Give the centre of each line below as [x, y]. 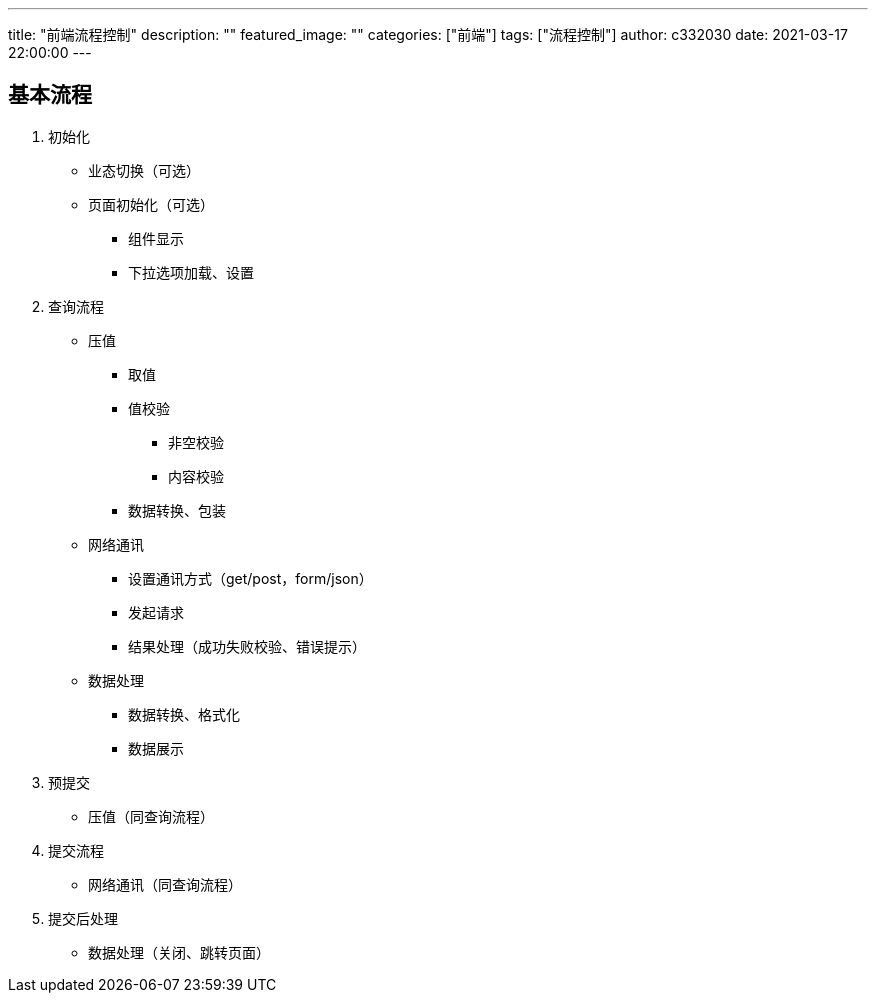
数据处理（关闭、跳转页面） [179, 952]
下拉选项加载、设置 [191, 272]
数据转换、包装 [177, 510]
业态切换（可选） [144, 170]
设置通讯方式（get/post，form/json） [250, 578]
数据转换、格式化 [184, 714]
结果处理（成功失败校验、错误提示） [247, 646]
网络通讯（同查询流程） [165, 884]
